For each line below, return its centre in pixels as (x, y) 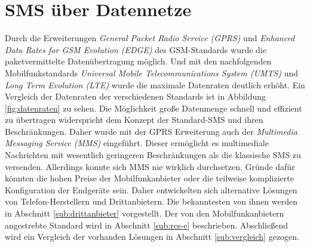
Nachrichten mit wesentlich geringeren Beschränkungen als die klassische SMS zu (153, 155)
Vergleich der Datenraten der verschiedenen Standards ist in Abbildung (136, 96)
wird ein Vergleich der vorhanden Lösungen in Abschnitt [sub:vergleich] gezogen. (152, 237)
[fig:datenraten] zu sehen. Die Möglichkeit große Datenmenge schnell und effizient (154, 108)
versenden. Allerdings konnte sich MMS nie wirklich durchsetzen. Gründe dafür (150, 166)
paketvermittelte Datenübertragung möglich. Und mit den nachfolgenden (138, 61)
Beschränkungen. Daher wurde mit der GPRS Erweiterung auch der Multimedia (151, 131)
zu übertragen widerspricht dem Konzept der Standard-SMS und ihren (134, 120)
